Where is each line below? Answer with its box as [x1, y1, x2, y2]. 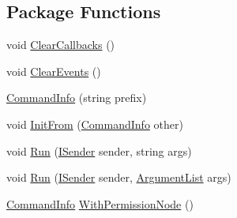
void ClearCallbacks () [6, 36, 115, 53]
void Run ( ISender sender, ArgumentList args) [6, 169, 231, 186]
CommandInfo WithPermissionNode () [6, 195, 194, 212]
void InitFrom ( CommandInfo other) [6, 115, 183, 132]
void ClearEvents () [6, 62, 101, 79]
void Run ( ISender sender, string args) [6, 142, 192, 159]
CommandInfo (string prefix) [6, 89, 147, 106]
